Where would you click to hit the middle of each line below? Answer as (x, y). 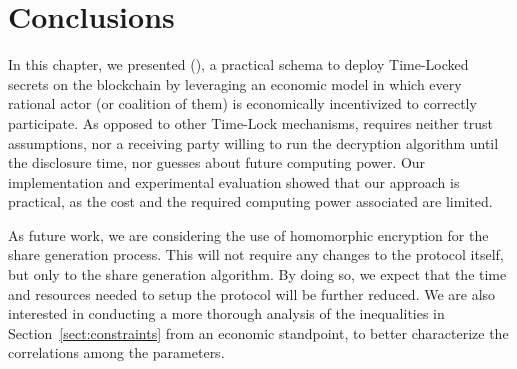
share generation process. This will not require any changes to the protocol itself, (256, 254)
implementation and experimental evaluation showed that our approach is (234, 181)
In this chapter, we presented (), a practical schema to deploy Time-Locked (238, 64)
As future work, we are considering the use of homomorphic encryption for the (248, 234)
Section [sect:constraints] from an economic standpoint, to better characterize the (258, 332)
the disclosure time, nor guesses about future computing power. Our (217, 162)
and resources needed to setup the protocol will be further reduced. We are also (252, 293)
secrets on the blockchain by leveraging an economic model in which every (235, 83)
